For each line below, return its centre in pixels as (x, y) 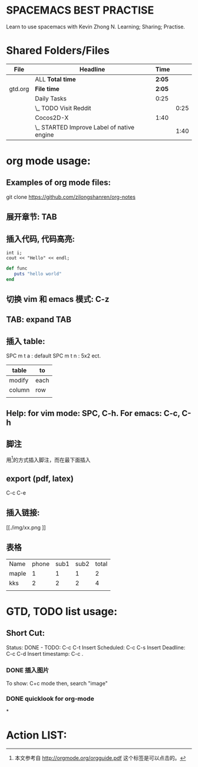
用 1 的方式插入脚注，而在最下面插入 (48, 459)
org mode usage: (48, 161)
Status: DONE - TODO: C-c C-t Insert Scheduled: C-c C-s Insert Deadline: (96, 647)
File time (47, 89)
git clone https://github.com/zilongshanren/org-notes (71, 197)
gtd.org (19, 89)
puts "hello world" (38, 274)
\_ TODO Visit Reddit (63, 108)
